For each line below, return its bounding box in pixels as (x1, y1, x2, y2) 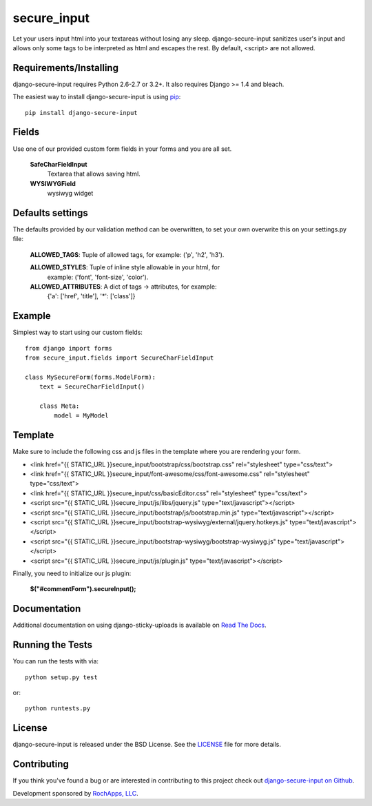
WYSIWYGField (30, 179, 76, 187)
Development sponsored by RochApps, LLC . (12, 789, 138, 797)
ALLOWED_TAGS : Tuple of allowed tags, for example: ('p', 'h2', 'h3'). (30, 250, 225, 258)
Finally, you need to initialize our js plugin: (12, 569, 132, 577)
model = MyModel (54, 412, 109, 420)
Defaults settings (12, 207, 89, 218)
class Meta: (39, 402, 80, 410)
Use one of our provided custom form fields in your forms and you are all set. (12, 145, 232, 153)
